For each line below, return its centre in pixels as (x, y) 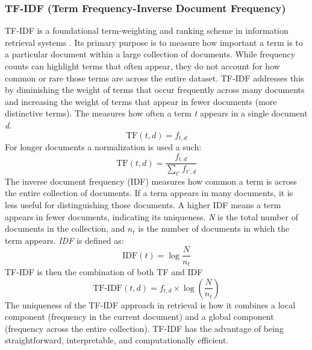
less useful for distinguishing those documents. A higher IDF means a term (143, 205)
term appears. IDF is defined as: (64, 240)
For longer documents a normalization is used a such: (103, 147)
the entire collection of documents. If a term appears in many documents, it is (149, 193)
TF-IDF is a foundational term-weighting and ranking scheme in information (147, 30)
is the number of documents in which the (214, 228)
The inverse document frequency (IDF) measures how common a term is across (151, 181)
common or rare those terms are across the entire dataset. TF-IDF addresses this (154, 78)
